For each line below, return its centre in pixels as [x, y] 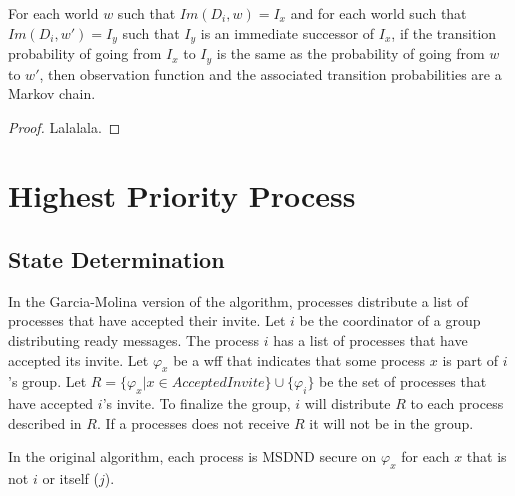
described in [45, 422]
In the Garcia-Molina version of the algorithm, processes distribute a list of [238, 300]
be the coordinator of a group [390, 320]
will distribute [347, 403]
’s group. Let [47, 381]
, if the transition [444, 32]
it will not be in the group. [391, 422]
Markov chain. [52, 93]
